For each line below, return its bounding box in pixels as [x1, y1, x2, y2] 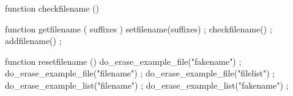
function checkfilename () [5, 2, 99, 14]
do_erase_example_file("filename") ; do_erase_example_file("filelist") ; [5, 67, 275, 79]
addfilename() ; [5, 34, 62, 47]
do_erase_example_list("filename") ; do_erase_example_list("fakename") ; [5, 78, 289, 91]
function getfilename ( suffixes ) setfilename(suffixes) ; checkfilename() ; [5, 22, 272, 35]
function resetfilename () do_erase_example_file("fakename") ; [5, 54, 242, 67]
